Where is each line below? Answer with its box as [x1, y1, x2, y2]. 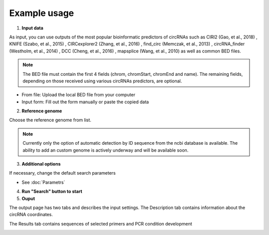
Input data [21, 25, 43, 31]
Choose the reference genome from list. [9, 117, 92, 123]
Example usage [9, 7, 74, 18]
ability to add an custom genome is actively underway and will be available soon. [22, 147, 189, 153]
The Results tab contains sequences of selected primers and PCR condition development [9, 221, 192, 227]
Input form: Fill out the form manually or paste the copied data [21, 99, 149, 105]
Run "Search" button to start [21, 189, 82, 195]
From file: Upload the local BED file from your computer [21, 92, 135, 98]
